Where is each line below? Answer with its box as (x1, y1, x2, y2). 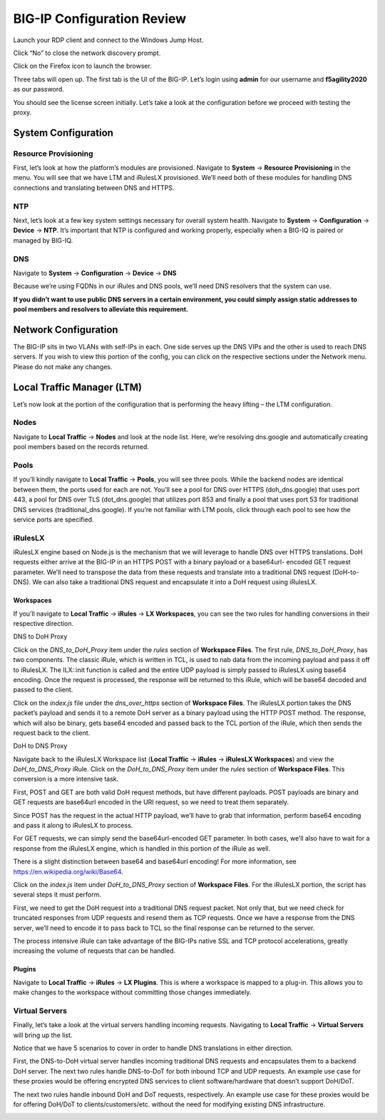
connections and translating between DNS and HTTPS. (13, 183, 175, 192)
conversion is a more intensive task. (13, 775, 119, 784)
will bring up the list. (13, 1031, 73, 1039)
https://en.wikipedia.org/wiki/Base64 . (13, 867, 124, 876)
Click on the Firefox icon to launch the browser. (13, 61, 153, 71)
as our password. (13, 85, 64, 94)
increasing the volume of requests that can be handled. (13, 946, 176, 955)
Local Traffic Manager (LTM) (13, 381, 143, 393)
